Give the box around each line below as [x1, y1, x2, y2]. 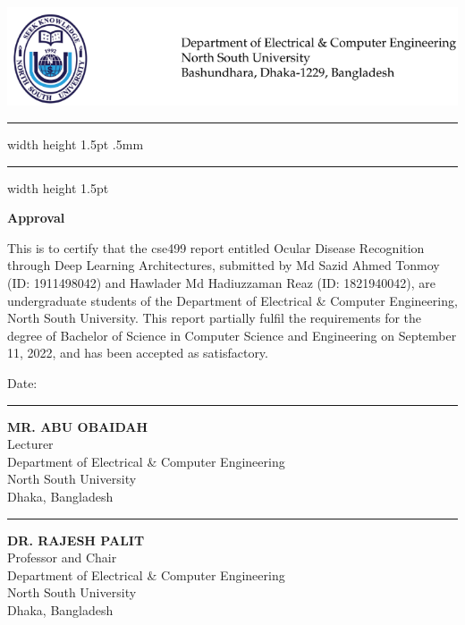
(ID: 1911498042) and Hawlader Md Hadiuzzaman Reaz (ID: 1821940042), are [7, 274, 435, 292]
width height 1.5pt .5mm [7, 135, 144, 154]
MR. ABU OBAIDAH [7, 417, 148, 435]
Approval [7, 208, 65, 227]
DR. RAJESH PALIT [7, 530, 145, 549]
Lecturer [7, 435, 54, 453]
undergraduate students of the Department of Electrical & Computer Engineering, [7, 291, 458, 309]
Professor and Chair [7, 548, 117, 567]
